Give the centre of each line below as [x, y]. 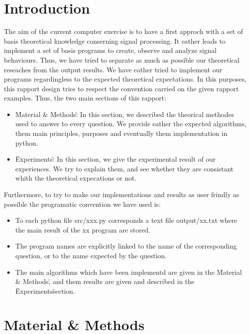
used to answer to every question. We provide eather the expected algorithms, [131, 124]
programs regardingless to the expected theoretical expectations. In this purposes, [125, 79]
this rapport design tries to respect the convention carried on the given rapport [121, 88]
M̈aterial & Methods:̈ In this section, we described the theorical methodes [125, 114]
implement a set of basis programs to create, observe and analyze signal [110, 50]
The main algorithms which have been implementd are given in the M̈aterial [129, 272]
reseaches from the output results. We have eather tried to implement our [113, 69]
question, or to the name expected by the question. [91, 255]
